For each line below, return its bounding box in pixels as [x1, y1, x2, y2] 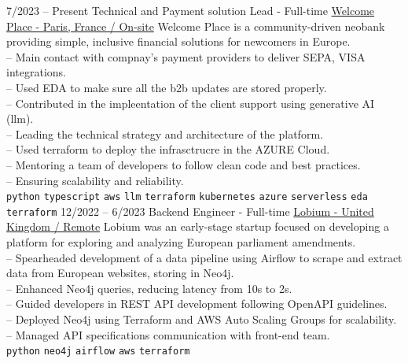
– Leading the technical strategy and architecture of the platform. [6, 125, 323, 142]
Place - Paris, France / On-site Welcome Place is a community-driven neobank [6, 17, 385, 34]
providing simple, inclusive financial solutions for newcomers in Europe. [6, 33, 351, 50]
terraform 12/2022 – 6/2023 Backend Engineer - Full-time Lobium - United [6, 202, 374, 219]
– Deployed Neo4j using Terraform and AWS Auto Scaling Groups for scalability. [6, 311, 397, 327]
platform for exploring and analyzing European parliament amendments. [6, 234, 356, 250]
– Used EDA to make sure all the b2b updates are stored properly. [6, 79, 327, 95]
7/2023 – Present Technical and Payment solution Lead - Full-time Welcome [6, 2, 375, 18]
